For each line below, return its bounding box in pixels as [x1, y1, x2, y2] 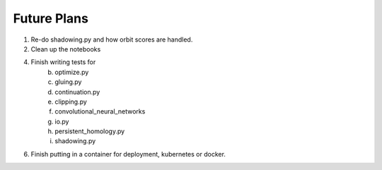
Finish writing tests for [30, 58, 96, 66]
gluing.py [54, 78, 82, 86]
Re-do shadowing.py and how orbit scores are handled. [30, 35, 193, 44]
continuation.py [54, 87, 100, 96]
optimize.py [54, 68, 89, 76]
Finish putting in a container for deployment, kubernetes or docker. [30, 150, 226, 158]
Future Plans [13, 11, 88, 26]
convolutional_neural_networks [54, 107, 146, 116]
